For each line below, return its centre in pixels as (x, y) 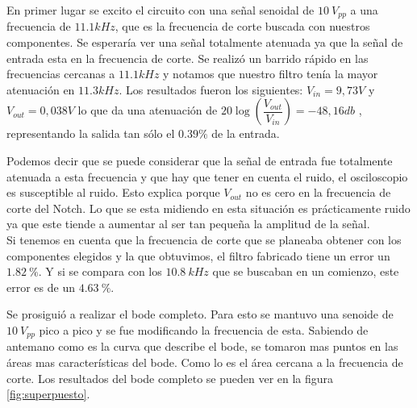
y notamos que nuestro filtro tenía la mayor (271, 74)
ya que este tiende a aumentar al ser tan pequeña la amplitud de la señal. (188, 224)
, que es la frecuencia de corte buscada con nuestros (242, 26)
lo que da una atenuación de (148, 110)
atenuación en (41, 89)
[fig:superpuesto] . (48, 394)
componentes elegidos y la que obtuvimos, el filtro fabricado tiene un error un (198, 255)
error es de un (41, 287)
